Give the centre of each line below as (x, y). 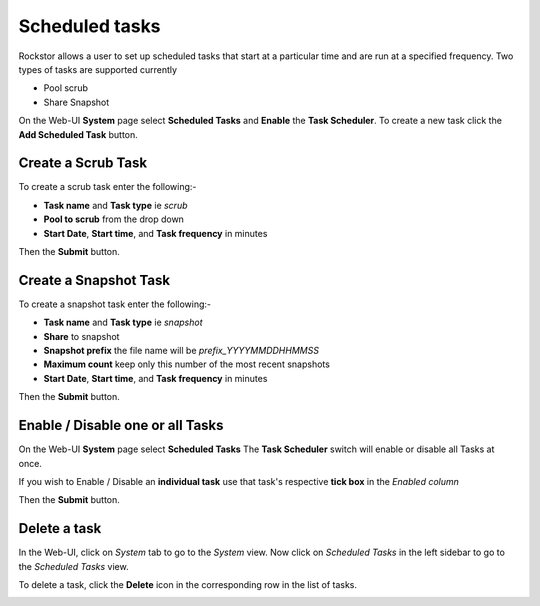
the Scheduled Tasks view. (73, 566)
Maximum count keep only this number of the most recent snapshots (186, 364)
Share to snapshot (81, 336)
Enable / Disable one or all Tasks (121, 425)
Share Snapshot (76, 102)
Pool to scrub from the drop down (114, 219)
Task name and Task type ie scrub (116, 205)
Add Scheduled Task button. (78, 134)
